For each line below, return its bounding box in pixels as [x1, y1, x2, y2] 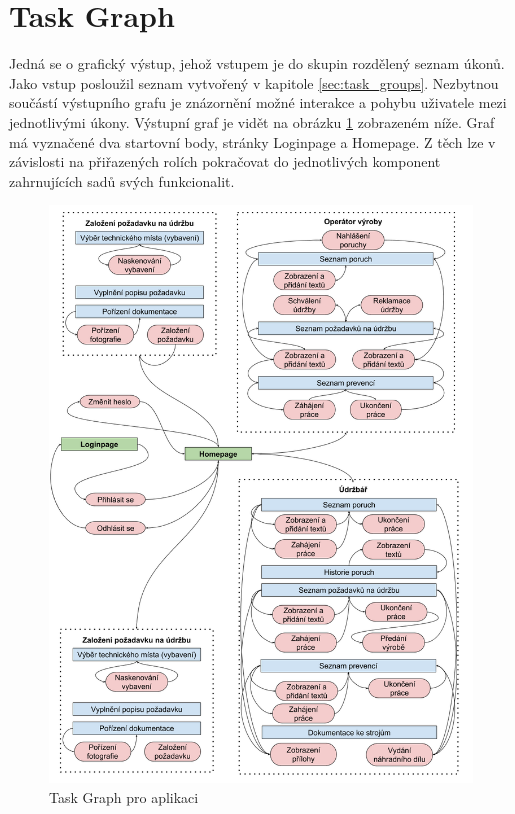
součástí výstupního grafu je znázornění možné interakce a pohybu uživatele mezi [9, 92, 507, 113]
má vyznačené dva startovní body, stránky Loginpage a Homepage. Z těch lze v [9, 131, 496, 152]
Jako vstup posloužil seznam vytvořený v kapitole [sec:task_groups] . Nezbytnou [9, 72, 499, 93]
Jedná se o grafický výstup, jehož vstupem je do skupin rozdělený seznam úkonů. [9, 53, 505, 74]
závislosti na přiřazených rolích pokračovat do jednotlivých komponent [9, 151, 441, 172]
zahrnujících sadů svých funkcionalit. [9, 170, 235, 191]
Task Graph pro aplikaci [49, 787, 199, 807]
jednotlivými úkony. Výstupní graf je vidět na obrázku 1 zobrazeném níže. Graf [9, 111, 495, 132]
